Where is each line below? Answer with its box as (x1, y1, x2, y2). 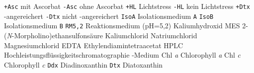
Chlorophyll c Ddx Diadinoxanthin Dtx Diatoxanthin (4, 59, 163, 70)
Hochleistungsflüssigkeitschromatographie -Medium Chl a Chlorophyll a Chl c (4, 50, 241, 60)
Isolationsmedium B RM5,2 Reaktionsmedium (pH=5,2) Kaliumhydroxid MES (4, 20, 240, 31)
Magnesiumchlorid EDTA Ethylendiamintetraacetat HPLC (4, 40, 183, 50)
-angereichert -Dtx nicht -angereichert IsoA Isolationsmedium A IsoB (4, 10, 214, 21)
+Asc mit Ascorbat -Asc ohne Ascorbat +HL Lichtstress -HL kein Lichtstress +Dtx (4, 1, 250, 11)
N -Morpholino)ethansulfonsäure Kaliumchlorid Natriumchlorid (6, 30, 197, 40)
